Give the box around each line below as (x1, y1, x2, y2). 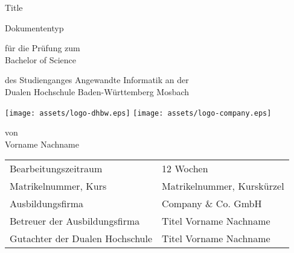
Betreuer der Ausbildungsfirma (10, 214, 140, 228)
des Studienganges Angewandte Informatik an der (5, 73, 189, 86)
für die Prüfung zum (5, 42, 80, 54)
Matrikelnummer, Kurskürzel (162, 179, 284, 193)
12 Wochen (162, 161, 208, 176)
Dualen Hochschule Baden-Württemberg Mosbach (5, 85, 190, 98)
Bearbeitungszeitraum (10, 161, 103, 176)
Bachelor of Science (5, 53, 77, 66)
